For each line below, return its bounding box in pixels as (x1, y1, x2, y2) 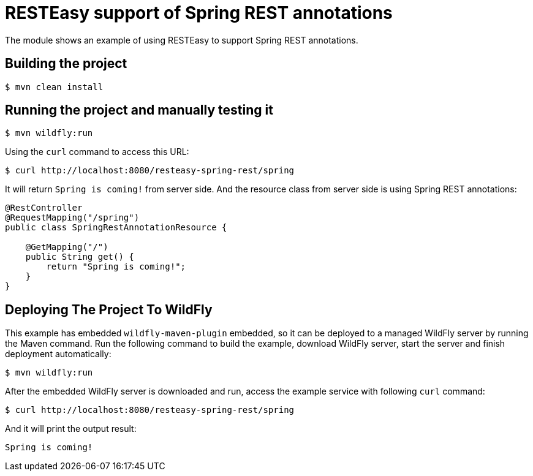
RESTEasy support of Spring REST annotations (5, 2, 393, 23)
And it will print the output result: (5, 423, 137, 434)
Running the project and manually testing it (5, 102, 273, 118)
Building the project (5, 56, 127, 72)
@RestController (5, 203, 83, 213)
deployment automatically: (5, 349, 112, 360)
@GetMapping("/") (25, 242, 108, 252)
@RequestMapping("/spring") (5, 213, 140, 223)
